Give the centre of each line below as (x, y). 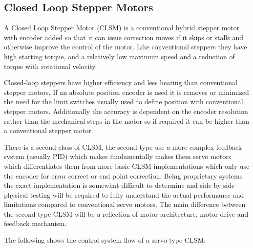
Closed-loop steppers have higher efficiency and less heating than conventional (121, 82)
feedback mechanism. (35, 223)
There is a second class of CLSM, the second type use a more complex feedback (123, 147)
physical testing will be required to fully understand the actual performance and (124, 194)
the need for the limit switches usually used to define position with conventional (124, 101)
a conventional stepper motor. (49, 130)
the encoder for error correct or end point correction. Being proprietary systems (123, 175)
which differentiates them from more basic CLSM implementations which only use (127, 166)
